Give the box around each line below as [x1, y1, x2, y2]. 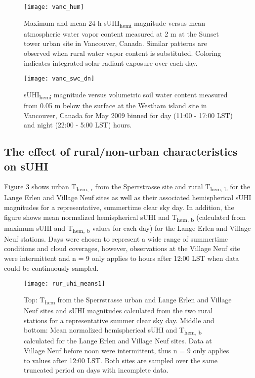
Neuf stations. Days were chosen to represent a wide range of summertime [4, 233, 228, 244]
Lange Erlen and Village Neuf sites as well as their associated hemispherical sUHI [4, 192, 252, 203]
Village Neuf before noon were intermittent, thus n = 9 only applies [24, 345, 229, 355]
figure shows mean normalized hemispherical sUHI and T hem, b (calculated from [4, 211, 246, 223]
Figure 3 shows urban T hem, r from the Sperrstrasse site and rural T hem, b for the [4, 181, 251, 193]
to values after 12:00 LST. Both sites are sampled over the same [24, 355, 218, 365]
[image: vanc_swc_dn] [24, 75, 95, 83]
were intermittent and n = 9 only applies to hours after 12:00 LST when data [4, 253, 239, 263]
